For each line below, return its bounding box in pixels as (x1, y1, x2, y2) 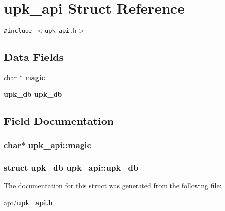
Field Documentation (4, 113, 114, 128)
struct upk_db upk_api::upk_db (4, 161, 139, 173)
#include (4, 28, 32, 35)
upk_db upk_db (4, 89, 62, 99)
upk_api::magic (28, 138, 91, 151)
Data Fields (4, 49, 64, 64)
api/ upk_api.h (4, 197, 53, 207)
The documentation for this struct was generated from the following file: (4, 181, 222, 191)
